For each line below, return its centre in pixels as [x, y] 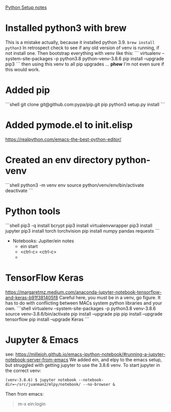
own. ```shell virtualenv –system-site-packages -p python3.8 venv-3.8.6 [81, 308]
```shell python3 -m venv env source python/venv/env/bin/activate [75, 185]
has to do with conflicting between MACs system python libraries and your [84, 303]
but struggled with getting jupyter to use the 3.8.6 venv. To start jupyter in [83, 365]
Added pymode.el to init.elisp [69, 125]
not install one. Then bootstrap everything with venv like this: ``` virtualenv [83, 53]
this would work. [23, 69]
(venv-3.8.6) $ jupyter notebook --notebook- [54, 380]
